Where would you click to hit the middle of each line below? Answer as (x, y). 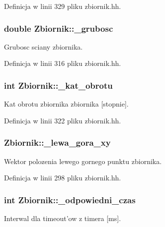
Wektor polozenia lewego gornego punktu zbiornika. (83, 161)
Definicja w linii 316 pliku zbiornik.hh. (63, 63)
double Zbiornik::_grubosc (59, 28)
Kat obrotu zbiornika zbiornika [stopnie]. (66, 104)
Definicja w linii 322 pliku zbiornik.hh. (63, 120)
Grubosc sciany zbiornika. (43, 46)
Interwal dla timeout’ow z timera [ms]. (63, 218)
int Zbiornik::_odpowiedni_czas (70, 199)
